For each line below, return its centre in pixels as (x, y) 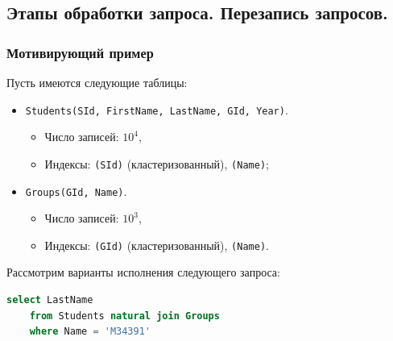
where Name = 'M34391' (90, 332)
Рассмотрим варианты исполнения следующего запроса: (143, 272)
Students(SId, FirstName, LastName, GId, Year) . (157, 109)
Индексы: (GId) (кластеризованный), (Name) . (157, 245)
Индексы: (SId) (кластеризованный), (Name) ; (157, 163)
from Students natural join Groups (124, 316)
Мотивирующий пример (80, 52)
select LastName (50, 300)
